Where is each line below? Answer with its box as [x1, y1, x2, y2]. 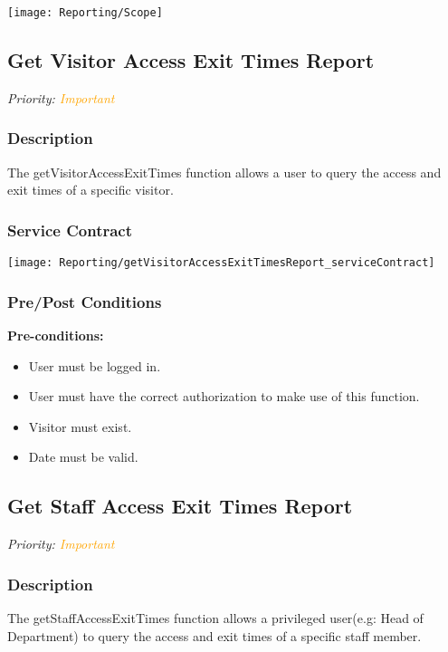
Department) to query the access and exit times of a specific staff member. [7, 626, 422, 645]
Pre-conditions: [7, 325, 104, 344]
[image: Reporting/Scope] [7, 6, 163, 19]
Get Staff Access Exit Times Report [7, 492, 353, 520]
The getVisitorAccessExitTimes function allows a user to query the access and [7, 162, 442, 181]
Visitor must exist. [28, 417, 132, 436]
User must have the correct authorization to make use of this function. [28, 387, 420, 406]
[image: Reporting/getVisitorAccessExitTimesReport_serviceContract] [7, 256, 435, 270]
